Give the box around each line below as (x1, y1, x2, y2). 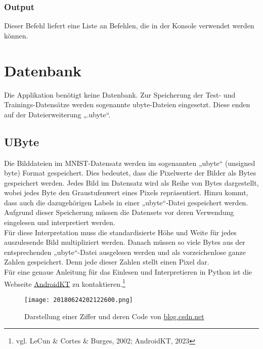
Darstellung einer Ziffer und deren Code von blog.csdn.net (24, 311, 204, 321)
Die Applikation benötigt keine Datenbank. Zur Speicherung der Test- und (4, 89, 236, 100)
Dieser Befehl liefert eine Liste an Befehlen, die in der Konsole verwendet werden (4, 20, 254, 31)
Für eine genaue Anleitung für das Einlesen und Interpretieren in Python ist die (4, 267, 252, 277)
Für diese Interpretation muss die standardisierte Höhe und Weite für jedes (4, 227, 237, 237)
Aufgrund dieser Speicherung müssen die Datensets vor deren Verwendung (4, 207, 234, 217)
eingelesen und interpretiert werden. (4, 217, 115, 228)
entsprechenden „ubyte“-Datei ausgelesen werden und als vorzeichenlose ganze (4, 246, 246, 257)
